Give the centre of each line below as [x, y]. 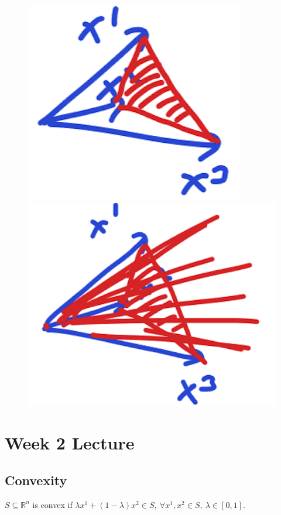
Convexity [36, 480]
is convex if [52, 504]
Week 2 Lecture [70, 443]
